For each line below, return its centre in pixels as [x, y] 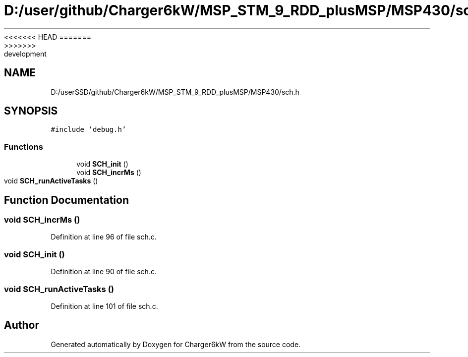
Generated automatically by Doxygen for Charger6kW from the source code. [176, 344]
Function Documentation [66, 200]
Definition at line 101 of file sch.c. [104, 306]
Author [22, 325]
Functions [24, 147]
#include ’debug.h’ [88, 130]
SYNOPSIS [31, 111]
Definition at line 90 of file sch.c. [104, 272]
